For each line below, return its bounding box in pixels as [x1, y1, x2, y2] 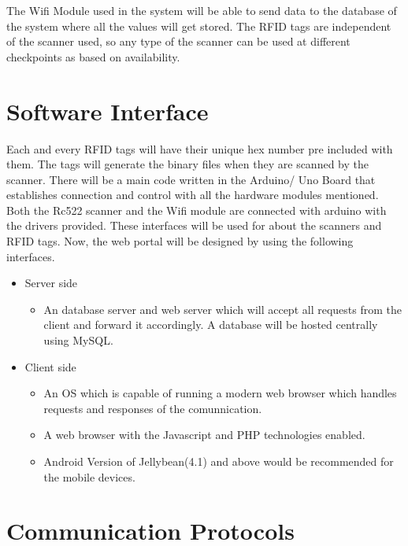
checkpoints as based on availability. [6, 48, 180, 65]
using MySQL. [43, 332, 113, 349]
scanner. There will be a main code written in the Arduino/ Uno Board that [6, 171, 376, 187]
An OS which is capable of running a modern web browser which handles [43, 385, 397, 401]
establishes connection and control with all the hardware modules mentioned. [6, 186, 379, 203]
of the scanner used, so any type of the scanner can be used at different [6, 33, 351, 50]
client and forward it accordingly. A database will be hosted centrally [43, 316, 378, 333]
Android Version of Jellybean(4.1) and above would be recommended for [43, 453, 394, 469]
